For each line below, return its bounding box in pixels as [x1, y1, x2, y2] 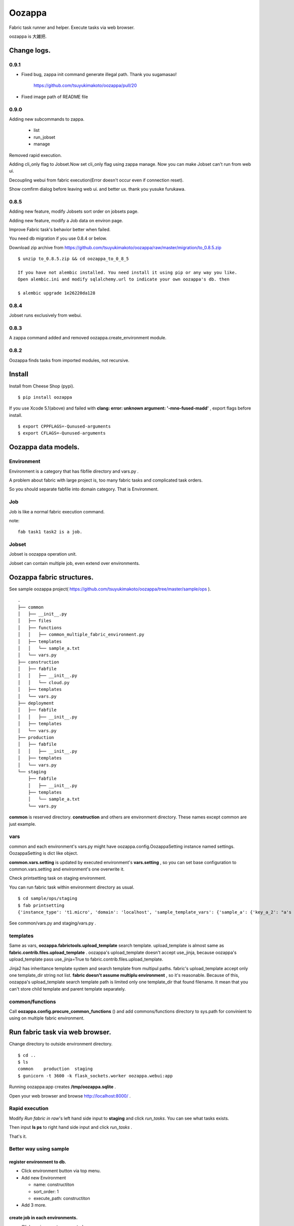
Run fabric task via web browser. [9, 1028, 111, 1037]
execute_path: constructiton [33, 1196, 90, 1201]
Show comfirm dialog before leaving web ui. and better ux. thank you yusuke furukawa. [9, 186, 186, 192]
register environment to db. [9, 1159, 66, 1165]
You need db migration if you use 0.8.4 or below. [9, 235, 107, 241]
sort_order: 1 [33, 1188, 59, 1194]
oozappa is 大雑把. [9, 33, 47, 39]
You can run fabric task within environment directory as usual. [9, 884, 135, 890]
